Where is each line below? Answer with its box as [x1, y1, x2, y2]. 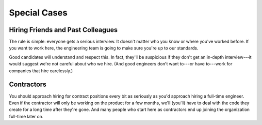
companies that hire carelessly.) [9, 68, 73, 74]
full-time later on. [9, 113, 44, 119]
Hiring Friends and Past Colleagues [9, 26, 118, 34]
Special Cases [9, 7, 68, 18]
